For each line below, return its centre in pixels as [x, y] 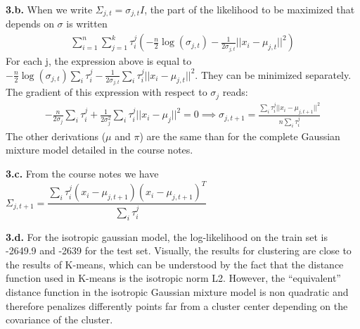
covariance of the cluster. [59, 319]
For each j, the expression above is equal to [99, 61]
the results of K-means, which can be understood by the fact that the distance [175, 264]
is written [87, 24]
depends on [30, 24]
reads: [235, 92]
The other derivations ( [56, 136]
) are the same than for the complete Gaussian [240, 136]
